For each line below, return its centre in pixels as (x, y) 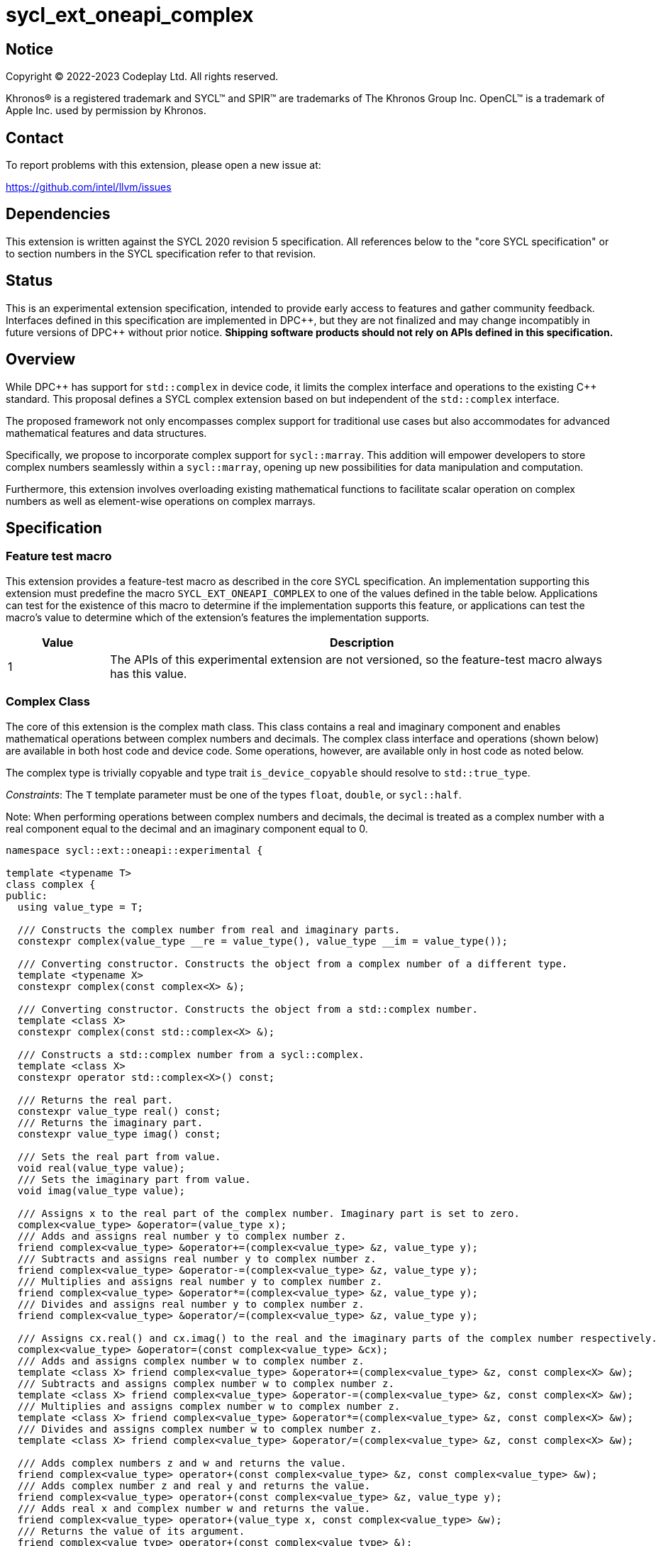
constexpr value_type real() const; (119, 1111)
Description (362, 642)
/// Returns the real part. (95, 1100)
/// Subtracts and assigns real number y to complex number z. (197, 1258)
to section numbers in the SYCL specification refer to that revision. (161, 253)
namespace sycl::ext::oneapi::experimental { (134, 850)
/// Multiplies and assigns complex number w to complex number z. (209, 1406)
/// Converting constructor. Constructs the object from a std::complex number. (248, 1009)
